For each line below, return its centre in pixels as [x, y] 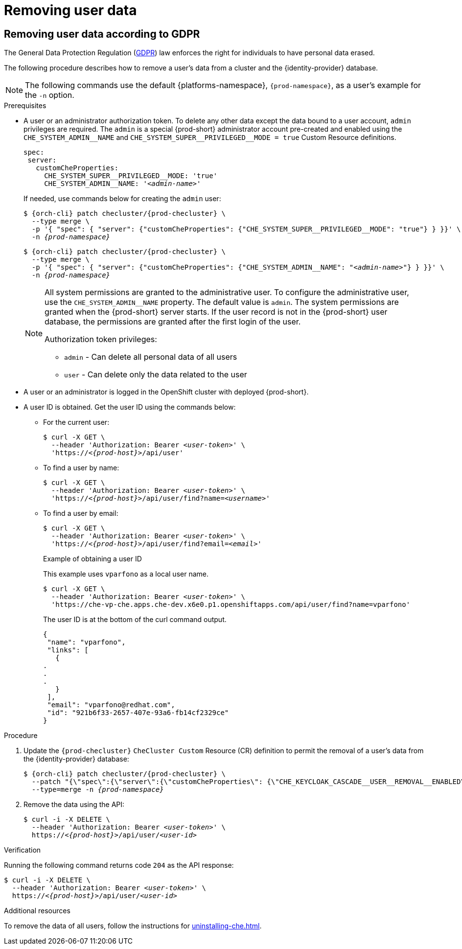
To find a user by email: [81, 513]
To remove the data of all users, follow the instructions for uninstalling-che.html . [133, 926]
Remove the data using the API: [74, 805]
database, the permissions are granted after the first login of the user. [173, 322]
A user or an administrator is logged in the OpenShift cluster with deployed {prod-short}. [166, 392]
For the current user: [76, 422]
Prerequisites [25, 106]
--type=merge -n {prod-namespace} [98, 790]
